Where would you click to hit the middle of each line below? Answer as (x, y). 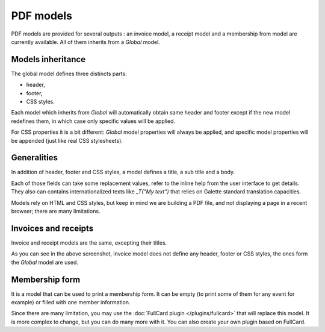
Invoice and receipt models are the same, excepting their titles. (89, 243)
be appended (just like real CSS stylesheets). (67, 140)
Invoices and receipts (52, 228)
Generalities (35, 158)
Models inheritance (48, 59)
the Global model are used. (45, 262)
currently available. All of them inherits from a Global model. (86, 42)
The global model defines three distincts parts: (69, 74)
